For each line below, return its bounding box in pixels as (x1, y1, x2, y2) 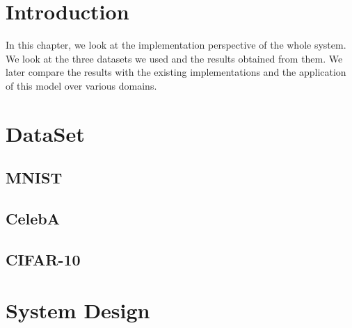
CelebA (6, 208, 60, 229)
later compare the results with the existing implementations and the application (6, 65, 346, 79)
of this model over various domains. (6, 78, 157, 92)
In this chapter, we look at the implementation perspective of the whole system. (6, 38, 346, 52)
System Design (6, 296, 150, 325)
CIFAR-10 (6, 248, 81, 270)
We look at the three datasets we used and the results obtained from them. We (6, 51, 343, 65)
